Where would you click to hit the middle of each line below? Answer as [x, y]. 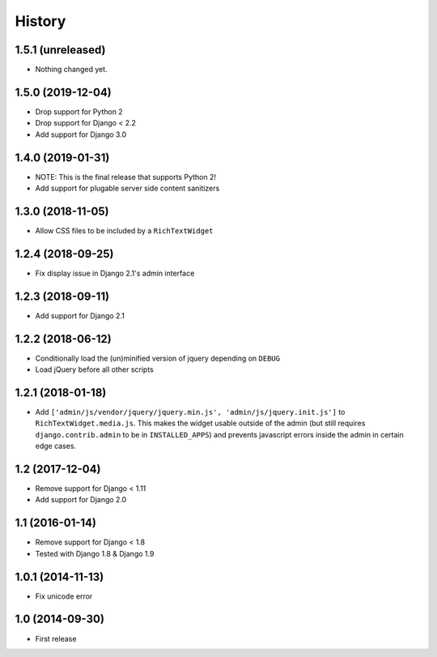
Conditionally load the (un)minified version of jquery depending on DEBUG [158, 358]
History [40, 21]
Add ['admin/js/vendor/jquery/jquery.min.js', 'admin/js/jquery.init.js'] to [190, 412]
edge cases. [56, 446]
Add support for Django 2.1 [80, 315]
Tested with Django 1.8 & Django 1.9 [95, 553]
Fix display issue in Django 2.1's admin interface [115, 273]
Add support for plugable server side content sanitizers [127, 188]
